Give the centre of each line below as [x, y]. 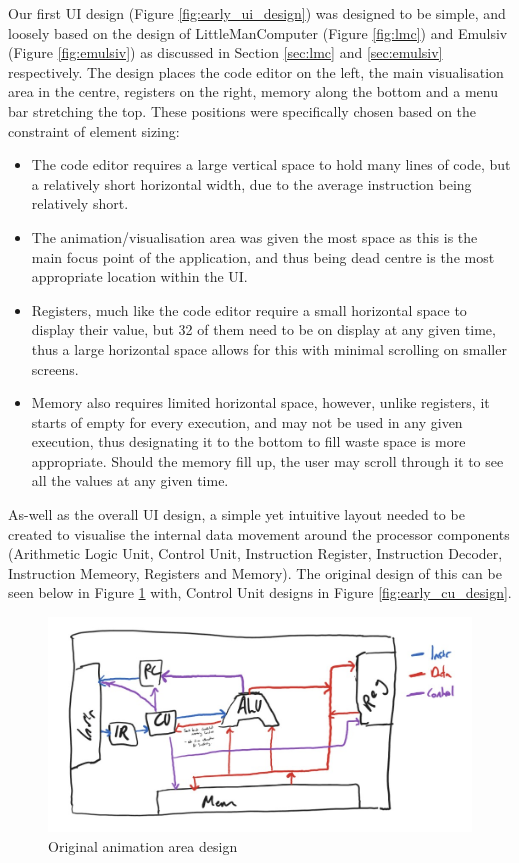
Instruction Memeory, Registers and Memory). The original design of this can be [255, 572]
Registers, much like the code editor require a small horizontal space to [249, 309]
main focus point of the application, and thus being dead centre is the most [263, 256]
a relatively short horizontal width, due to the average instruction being [251, 183]
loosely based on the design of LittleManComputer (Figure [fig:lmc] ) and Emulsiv [258, 32]
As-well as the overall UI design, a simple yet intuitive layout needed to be [236, 514]
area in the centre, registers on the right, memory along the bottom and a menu [253, 91]
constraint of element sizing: [94, 130]
